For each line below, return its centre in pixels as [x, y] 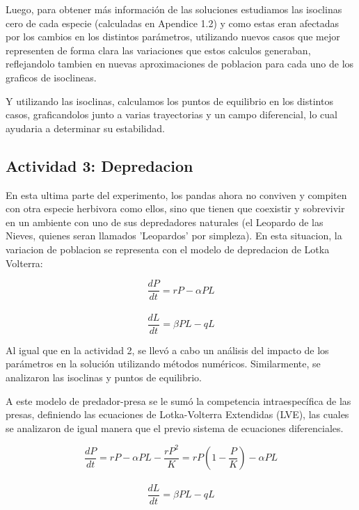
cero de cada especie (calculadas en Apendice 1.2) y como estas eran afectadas [173, 23]
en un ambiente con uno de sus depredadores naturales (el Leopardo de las [165, 222]
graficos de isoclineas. [51, 77]
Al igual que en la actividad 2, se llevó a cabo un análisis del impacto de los [167, 350]
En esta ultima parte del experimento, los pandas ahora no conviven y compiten [176, 194]
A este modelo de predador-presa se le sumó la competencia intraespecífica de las [178, 400]
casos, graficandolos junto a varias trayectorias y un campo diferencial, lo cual [171, 114]
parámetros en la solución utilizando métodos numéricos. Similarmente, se [163, 364]
